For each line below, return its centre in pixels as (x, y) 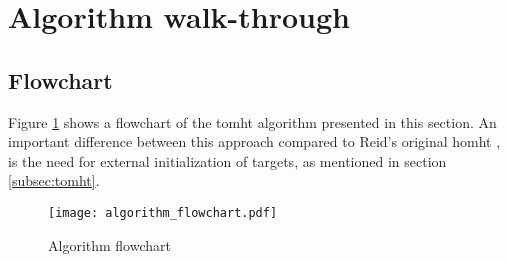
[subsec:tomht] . (54, 180)
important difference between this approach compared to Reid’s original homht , (254, 141)
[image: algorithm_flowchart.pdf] (163, 212)
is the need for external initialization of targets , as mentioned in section (227, 160)
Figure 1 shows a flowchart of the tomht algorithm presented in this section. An (252, 121)
